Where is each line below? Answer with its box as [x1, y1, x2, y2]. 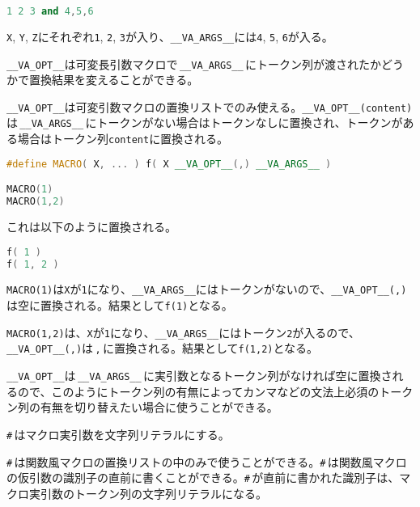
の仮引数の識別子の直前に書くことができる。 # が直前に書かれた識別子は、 [6, 469, 400, 486]
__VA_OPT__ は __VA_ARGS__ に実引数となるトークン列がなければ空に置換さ [6, 367, 392, 383]
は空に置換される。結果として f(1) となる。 [6, 297, 233, 314]
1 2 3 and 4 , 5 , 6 [6, 6, 94, 17]
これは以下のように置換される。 [6, 218, 176, 235]
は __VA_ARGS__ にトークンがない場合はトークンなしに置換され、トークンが [6, 114, 403, 131]
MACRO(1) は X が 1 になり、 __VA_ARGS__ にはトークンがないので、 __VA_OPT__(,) [6, 281, 407, 298]
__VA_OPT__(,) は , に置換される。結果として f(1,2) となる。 [6, 340, 319, 357]
